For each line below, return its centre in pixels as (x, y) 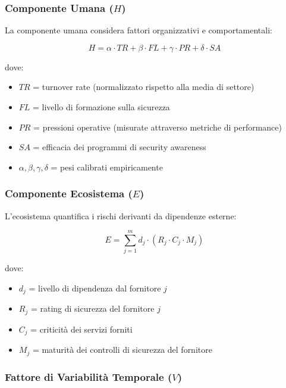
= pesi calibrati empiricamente (107, 167)
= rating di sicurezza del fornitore (92, 308)
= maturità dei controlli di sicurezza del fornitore (122, 350)
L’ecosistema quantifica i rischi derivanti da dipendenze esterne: (121, 215)
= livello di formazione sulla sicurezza (101, 107)
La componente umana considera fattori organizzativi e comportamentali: (139, 30)
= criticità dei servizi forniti (81, 329)
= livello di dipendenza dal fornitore (95, 288)
